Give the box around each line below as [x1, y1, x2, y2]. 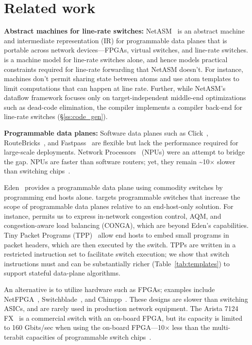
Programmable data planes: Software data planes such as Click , [4, 128, 208, 138]
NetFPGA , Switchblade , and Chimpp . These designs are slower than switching [4, 293, 248, 304]
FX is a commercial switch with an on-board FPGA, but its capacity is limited [4, 312, 243, 323]
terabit [4, 331, 24, 342]
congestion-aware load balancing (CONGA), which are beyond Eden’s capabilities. [4, 220, 249, 230]
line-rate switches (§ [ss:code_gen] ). [4, 111, 108, 121]
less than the [172, 322, 210, 332]
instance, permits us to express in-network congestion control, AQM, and [4, 210, 221, 221]
